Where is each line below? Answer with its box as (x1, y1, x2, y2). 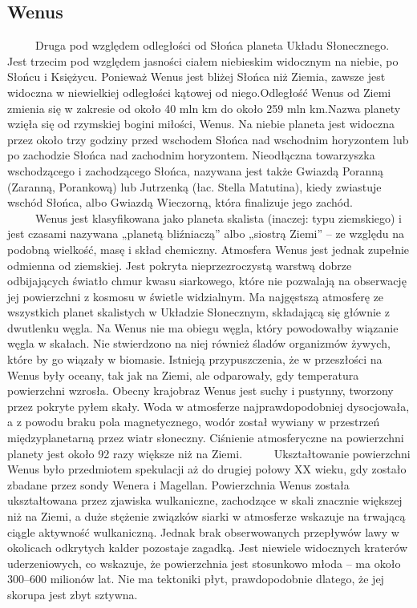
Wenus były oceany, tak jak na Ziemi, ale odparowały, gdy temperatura (7, 366, 359, 383)
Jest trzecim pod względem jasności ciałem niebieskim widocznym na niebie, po (7, 52, 399, 69)
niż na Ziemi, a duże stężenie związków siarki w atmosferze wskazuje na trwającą (7, 508, 406, 525)
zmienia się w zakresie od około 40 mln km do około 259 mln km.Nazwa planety (7, 99, 401, 116)
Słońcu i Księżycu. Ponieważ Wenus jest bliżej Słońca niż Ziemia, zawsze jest (7, 68, 386, 85)
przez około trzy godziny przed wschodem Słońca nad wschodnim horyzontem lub (7, 131, 409, 147)
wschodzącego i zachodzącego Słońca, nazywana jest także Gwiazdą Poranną (7, 162, 384, 179)
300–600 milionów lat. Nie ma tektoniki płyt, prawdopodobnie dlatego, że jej (7, 570, 384, 587)
